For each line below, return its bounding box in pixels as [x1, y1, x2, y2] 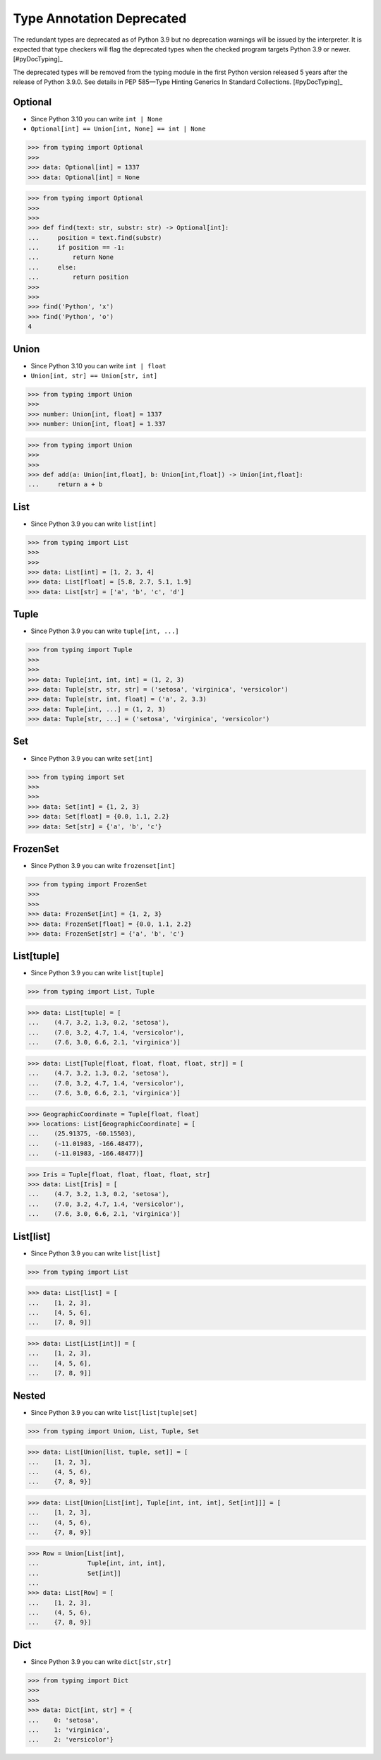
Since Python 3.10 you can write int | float [30, 361, 167, 370]
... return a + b [28, 481, 103, 488]
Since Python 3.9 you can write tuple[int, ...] [30, 627, 179, 635]
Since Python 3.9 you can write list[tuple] [30, 969, 165, 977]
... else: [28, 263, 77, 271]
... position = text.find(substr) [28, 234, 162, 241]
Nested [13, 1390, 46, 1402]
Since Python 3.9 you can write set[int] [30, 754, 153, 762]
